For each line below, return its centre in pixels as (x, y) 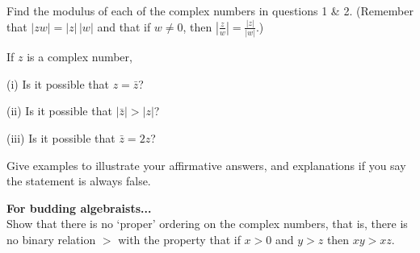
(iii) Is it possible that (61, 138)
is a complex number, (80, 57)
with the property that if (179, 239)
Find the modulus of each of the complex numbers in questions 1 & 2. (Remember (210, 10)
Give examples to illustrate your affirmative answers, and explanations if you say (206, 165)
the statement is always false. (79, 181)
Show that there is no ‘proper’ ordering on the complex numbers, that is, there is (207, 224)
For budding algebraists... (79, 207)
